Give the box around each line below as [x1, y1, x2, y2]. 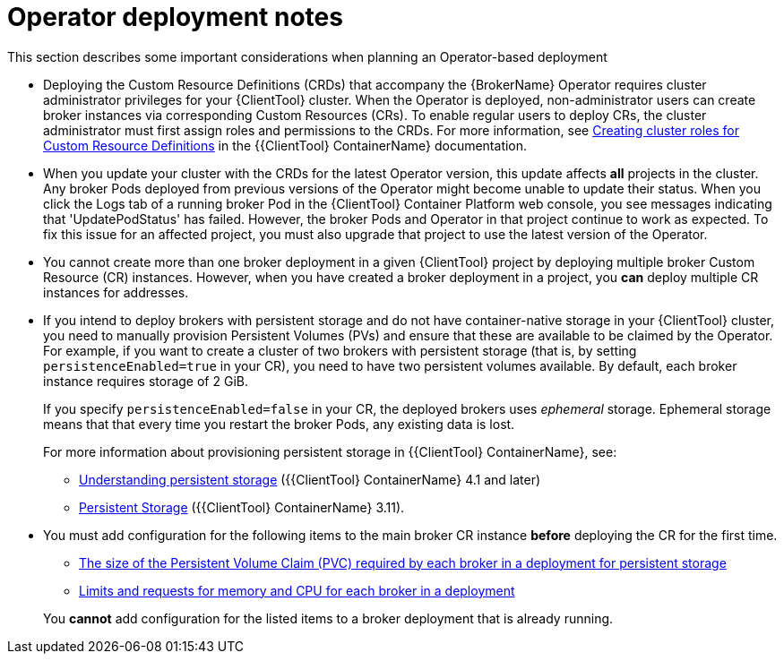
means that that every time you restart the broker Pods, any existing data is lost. [43, 416, 515, 432]
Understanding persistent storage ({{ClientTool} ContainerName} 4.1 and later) [79, 471, 541, 487]
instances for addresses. [43, 284, 189, 300]
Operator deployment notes [7, 2, 343, 32]
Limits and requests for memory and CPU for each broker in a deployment [79, 582, 515, 598]
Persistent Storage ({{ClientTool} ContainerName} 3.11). [79, 499, 405, 515]
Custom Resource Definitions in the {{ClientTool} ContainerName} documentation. [43, 137, 528, 153]
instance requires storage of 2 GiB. [43, 373, 248, 389]
